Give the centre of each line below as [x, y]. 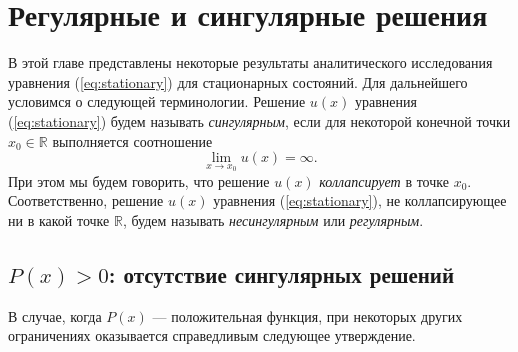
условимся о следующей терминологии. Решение [157, 101]
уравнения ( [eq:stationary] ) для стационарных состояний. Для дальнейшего [238, 81]
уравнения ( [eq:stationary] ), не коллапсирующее [360, 200]
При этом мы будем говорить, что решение [139, 180]
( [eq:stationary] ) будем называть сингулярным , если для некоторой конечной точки [259, 120]
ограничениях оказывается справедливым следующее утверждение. [212, 335]
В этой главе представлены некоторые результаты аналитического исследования [250, 62]
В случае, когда [55, 315]
